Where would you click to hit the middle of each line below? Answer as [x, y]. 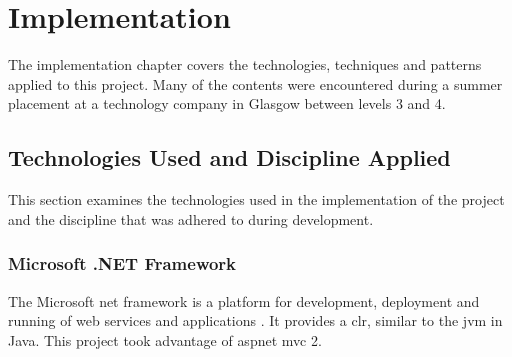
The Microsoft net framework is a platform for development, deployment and [244, 300]
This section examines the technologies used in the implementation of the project [256, 199]
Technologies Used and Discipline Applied [229, 157]
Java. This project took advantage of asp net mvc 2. [165, 339]
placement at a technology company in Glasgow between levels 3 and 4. [227, 103]
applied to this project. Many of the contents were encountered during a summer [255, 83]
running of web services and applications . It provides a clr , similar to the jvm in [255, 320]
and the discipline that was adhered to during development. [191, 218]
